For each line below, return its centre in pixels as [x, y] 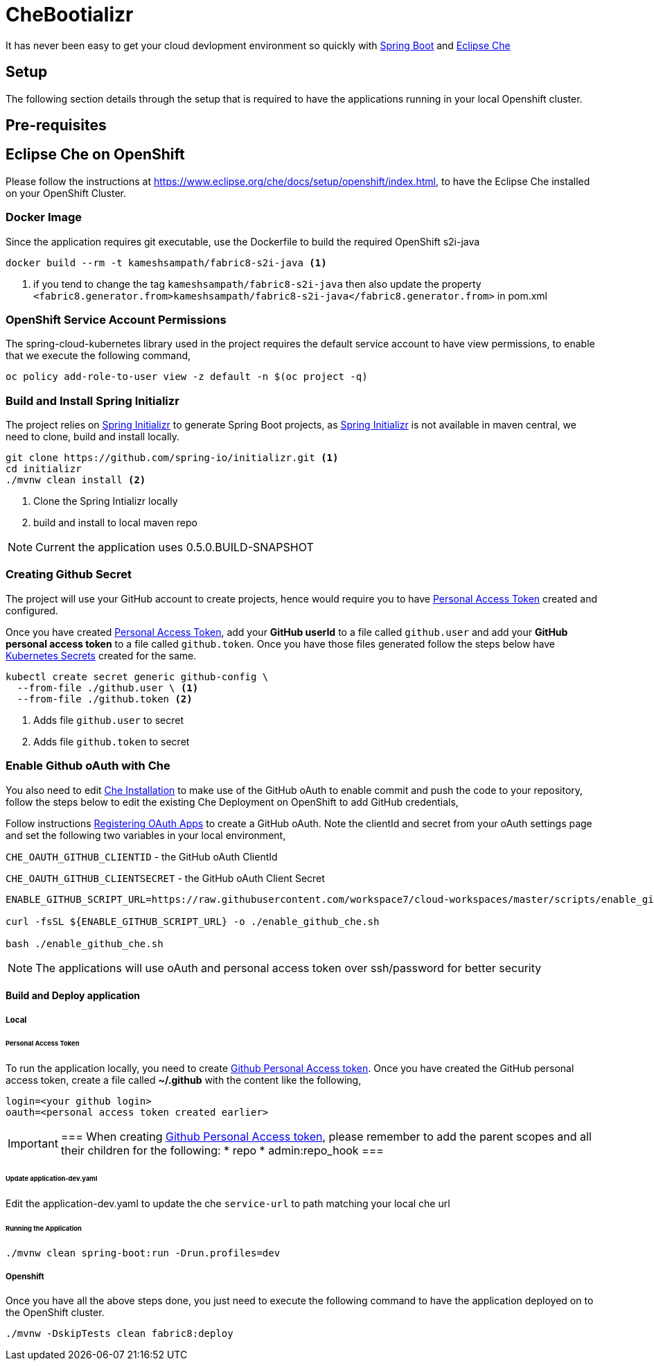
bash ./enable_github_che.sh [85, 943]
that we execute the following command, [98, 356]
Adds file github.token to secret [112, 741]
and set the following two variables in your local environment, [146, 835]
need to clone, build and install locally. [93, 437]
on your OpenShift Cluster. [66, 193]
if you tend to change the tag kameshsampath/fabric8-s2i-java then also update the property [257, 284]
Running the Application [44, 1228]
